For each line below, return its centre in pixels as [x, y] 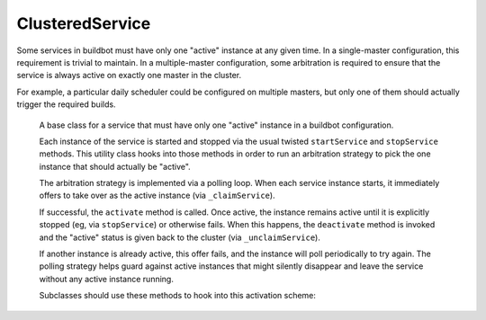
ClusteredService [84, 23]
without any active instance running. [107, 279]
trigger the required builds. [66, 104]
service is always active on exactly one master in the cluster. [129, 76]
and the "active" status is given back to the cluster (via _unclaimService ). [180, 237]
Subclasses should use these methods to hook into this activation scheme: [178, 296]
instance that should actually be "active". [115, 166]
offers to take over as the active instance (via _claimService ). [157, 196]
